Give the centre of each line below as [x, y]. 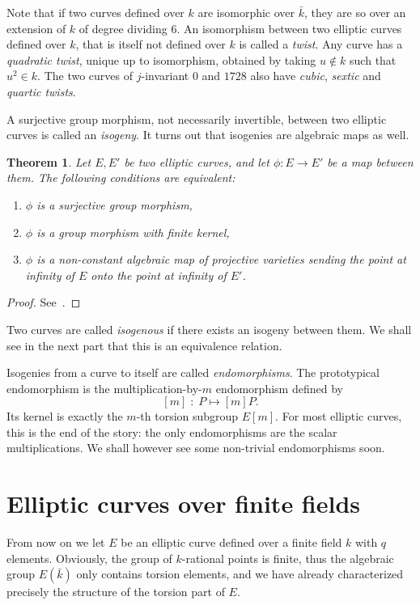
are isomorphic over [246, 12]
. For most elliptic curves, [339, 416]
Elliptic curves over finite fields [184, 503]
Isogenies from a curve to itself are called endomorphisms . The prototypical [193, 372]
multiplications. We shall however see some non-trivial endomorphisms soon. [196, 448]
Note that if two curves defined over [95, 12]
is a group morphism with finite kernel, [133, 232]
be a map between [370, 161]
